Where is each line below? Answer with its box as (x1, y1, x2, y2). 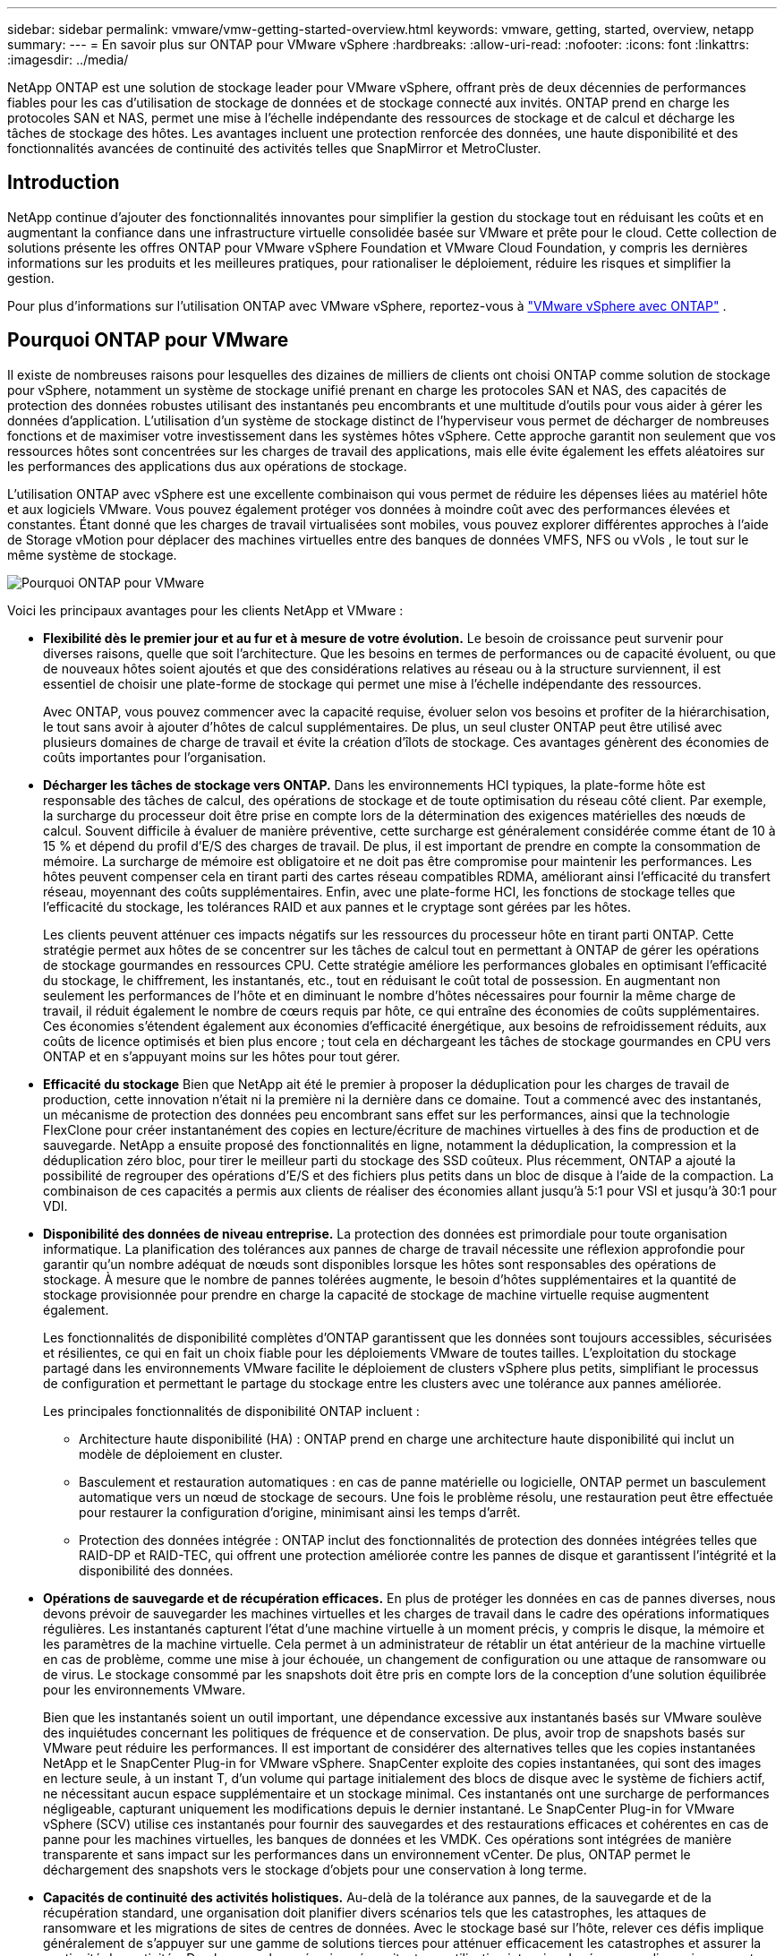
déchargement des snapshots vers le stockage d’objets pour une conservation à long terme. (43, 1861, 587, 1877)
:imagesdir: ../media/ (7, 52, 129, 67)
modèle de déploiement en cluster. (79, 1446, 283, 1462)
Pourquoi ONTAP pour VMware (7, 329, 289, 352)
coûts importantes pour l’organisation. (43, 749, 267, 765)
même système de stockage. (7, 546, 177, 562)
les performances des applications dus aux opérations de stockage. (7, 458, 407, 474)
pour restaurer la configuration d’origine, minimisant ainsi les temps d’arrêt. (79, 1504, 521, 1520)
